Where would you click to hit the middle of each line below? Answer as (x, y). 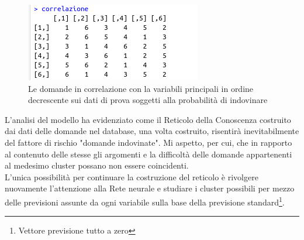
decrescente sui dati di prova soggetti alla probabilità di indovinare (148, 100)
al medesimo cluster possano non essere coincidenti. (97, 165)
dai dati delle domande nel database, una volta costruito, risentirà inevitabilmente (152, 131)
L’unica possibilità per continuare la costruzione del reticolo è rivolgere (132, 176)
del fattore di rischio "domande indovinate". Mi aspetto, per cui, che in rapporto (148, 142)
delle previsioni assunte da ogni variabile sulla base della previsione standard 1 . (145, 201)
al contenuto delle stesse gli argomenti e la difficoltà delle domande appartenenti (148, 154)
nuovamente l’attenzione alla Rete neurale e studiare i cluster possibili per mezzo (150, 188)
